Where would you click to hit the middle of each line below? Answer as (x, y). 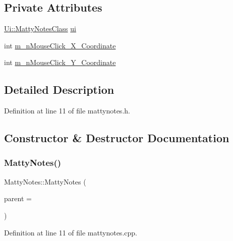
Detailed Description (59, 89)
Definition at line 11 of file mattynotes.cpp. (71, 232)
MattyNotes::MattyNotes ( (45, 181)
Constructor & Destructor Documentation (117, 138)
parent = (18, 198)
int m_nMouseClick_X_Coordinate (60, 45)
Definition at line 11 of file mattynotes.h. (67, 111)
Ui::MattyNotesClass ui (40, 28)
